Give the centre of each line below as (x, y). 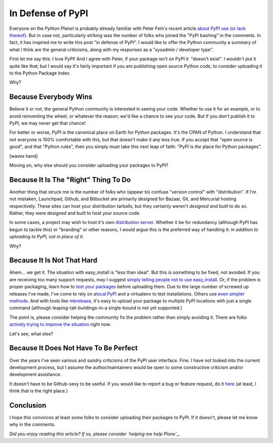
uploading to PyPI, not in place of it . (47, 237)
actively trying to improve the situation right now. (60, 324)
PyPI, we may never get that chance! (48, 123)
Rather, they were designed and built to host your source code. (75, 213)
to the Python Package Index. (40, 73)
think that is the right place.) (39, 391)
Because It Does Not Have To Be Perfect (74, 348)
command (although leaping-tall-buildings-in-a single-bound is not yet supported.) (96, 308)
